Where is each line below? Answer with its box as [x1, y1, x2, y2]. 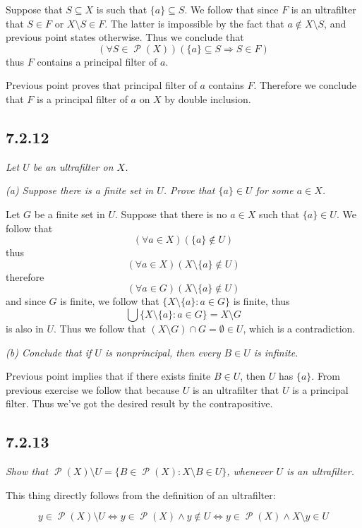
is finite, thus [233, 294, 290, 308]
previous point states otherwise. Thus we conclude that [6, 30, 244, 44]
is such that [96, 2, 147, 16]
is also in [6, 320, 44, 335]
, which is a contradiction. [243, 320, 356, 335]
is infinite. [253, 344, 298, 359]
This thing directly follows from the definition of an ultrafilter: [6, 487, 276, 502]
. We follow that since [184, 2, 279, 16]
